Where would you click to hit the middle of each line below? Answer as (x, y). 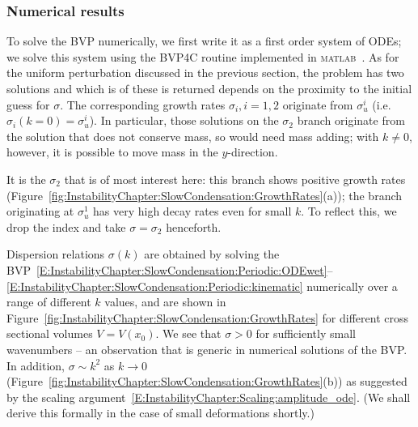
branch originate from (351, 120)
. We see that (188, 333)
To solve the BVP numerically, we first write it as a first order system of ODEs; (204, 41)
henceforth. (194, 226)
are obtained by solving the (212, 254)
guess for (28, 104)
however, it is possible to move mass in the (112, 152)
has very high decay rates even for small (192, 211)
